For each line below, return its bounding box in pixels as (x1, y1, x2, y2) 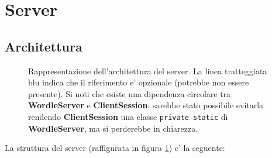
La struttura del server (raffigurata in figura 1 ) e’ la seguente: (5, 142, 225, 154)
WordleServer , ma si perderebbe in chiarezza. (28, 122, 198, 134)
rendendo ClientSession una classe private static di (28, 110, 228, 122)
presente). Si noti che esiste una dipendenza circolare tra (28, 87, 231, 99)
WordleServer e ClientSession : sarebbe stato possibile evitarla (28, 99, 264, 111)
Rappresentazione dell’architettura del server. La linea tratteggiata (28, 64, 267, 77)
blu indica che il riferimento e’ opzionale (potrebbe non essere (28, 76, 249, 88)
